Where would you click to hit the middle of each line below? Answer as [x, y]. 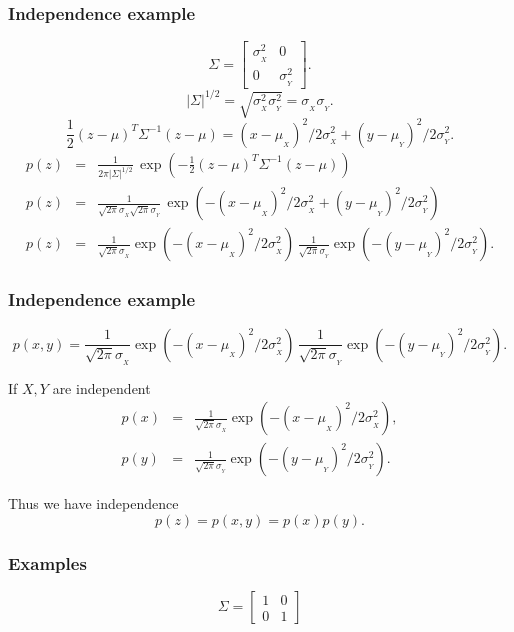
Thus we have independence [93, 503]
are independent [101, 387]
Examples [47, 562]
